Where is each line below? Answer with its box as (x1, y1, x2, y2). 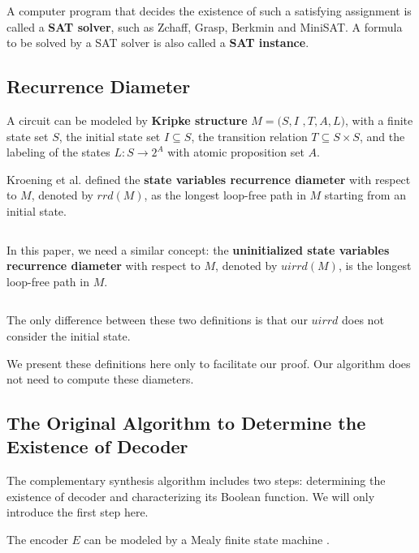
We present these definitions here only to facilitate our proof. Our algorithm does (6, 354, 411, 371)
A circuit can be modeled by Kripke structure (6, 111, 248, 128)
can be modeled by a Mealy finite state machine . (84, 531, 330, 548)
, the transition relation (191, 127, 308, 144)
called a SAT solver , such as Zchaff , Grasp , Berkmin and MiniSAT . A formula (6, 18, 403, 35)
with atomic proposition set (167, 144, 305, 161)
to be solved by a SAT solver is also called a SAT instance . (6, 34, 309, 51)
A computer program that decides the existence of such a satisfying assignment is (6, 2, 412, 19)
